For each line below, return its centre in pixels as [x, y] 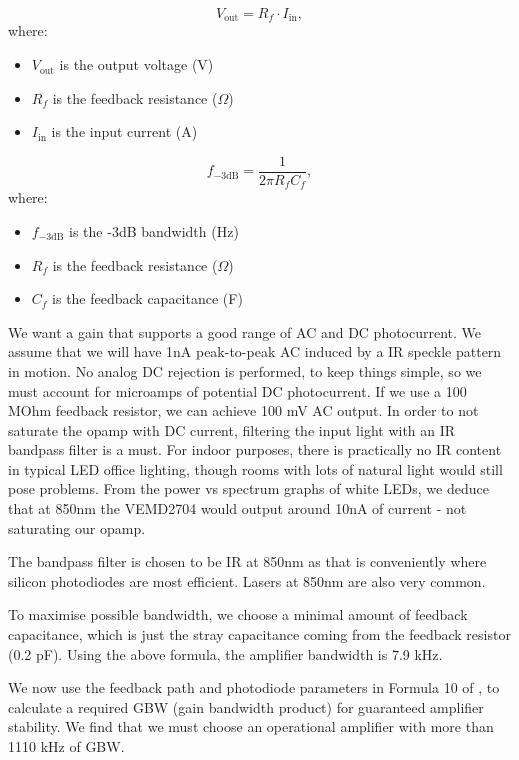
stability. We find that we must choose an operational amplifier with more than [251, 726]
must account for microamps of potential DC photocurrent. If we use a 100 [237, 390]
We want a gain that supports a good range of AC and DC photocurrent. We [245, 331]
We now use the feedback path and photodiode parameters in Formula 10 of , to [254, 687]
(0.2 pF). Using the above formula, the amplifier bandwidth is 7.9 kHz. [225, 653]
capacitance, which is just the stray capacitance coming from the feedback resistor [259, 634]
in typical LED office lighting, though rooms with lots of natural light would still [255, 468]
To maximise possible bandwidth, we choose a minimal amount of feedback [238, 614]
